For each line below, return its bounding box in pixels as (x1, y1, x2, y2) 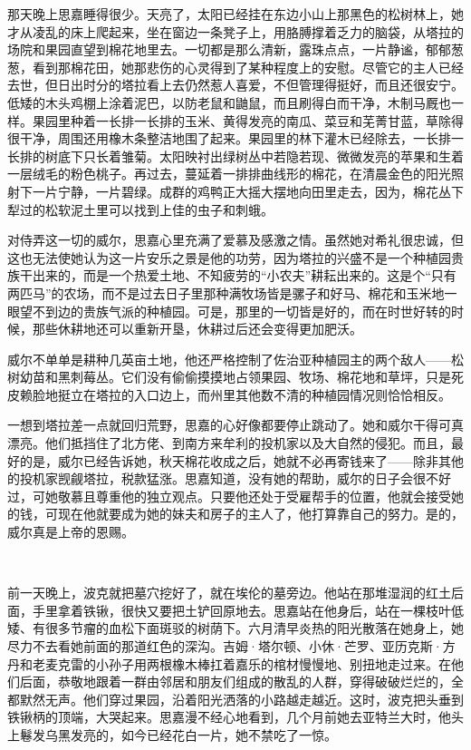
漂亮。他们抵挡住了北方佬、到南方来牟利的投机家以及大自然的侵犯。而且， (7, 433, 451, 453)
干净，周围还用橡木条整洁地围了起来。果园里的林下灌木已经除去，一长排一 (19, 129, 464, 148)
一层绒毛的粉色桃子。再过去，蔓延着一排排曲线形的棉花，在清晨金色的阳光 (7, 164, 451, 183)
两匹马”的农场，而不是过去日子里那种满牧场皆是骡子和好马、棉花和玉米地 (7, 283, 445, 302)
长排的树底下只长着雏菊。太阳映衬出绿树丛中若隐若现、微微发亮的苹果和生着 (7, 146, 464, 165)
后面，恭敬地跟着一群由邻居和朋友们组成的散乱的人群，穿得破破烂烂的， (19, 672, 451, 691)
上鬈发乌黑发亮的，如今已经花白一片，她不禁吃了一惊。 (7, 725, 337, 744)
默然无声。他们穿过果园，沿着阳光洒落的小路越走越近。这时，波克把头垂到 (19, 689, 464, 708)
